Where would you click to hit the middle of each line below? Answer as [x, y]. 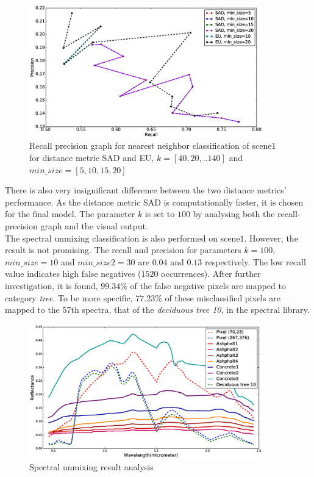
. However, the [271, 238]
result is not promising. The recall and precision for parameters [123, 250]
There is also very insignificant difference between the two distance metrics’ [146, 190]
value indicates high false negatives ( [73, 274]
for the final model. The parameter [70, 214]
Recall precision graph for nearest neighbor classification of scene [151, 145]
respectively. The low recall [255, 261]
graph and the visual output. [94, 226]
